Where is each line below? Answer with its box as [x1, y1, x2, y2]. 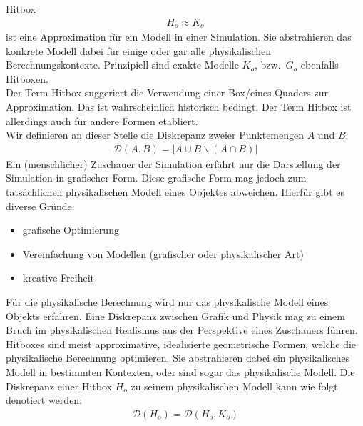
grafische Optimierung [22, 222, 119, 237]
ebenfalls [300, 57, 339, 72]
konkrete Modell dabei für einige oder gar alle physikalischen [6, 43, 272, 58]
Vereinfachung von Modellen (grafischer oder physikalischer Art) [22, 246, 304, 261]
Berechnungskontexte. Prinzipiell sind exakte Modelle [6, 57, 239, 72]
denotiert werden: [6, 392, 83, 407]
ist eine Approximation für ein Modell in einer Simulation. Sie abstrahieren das [6, 29, 352, 44]
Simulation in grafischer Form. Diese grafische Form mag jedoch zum [6, 170, 307, 185]
